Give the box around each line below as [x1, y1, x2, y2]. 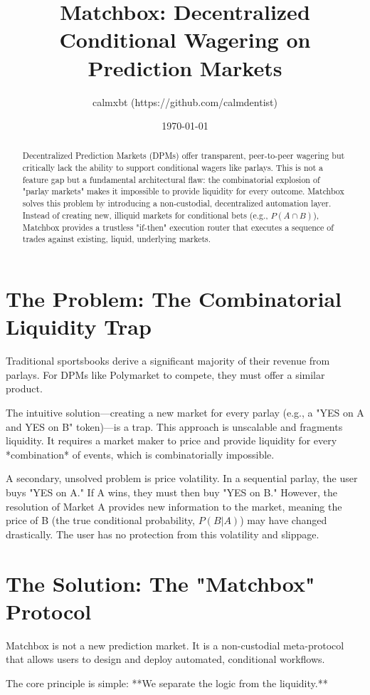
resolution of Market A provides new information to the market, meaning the [6, 498, 342, 513]
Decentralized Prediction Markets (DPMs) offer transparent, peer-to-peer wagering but [22, 150, 345, 162]
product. [6, 381, 43, 396]
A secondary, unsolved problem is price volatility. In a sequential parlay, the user [6, 471, 358, 486]
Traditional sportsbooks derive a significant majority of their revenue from [6, 353, 330, 368]
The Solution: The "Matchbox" [6, 568, 315, 597]
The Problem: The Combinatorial [6, 284, 342, 313]
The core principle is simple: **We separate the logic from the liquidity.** [6, 675, 328, 690]
